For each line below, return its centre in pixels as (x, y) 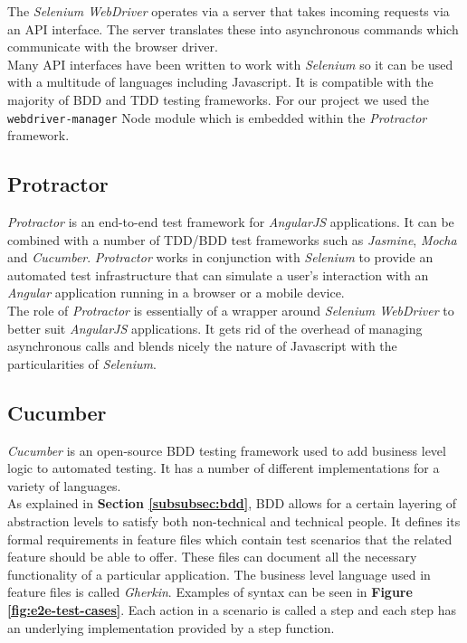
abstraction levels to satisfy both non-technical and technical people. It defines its (234, 520)
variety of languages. (64, 485)
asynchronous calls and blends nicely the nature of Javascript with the (202, 346)
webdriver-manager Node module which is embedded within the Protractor (217, 117)
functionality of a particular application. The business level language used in (219, 574)
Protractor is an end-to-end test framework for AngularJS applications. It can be (231, 222)
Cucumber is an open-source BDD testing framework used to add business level (227, 450)
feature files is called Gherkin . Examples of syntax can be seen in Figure (210, 592)
